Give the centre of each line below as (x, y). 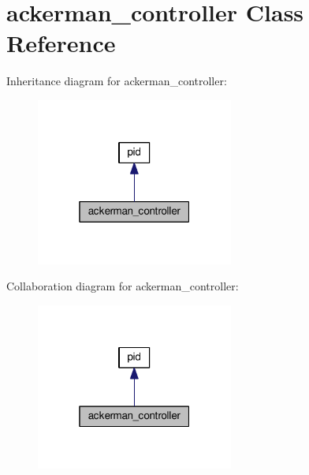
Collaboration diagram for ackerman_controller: (123, 286)
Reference (61, 43)
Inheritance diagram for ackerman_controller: (117, 81)
